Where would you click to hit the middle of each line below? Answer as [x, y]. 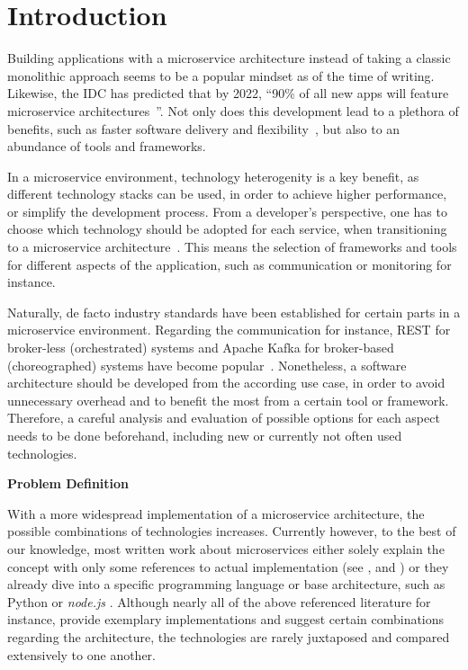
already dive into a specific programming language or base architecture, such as [226, 584]
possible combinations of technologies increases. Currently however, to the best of [232, 531]
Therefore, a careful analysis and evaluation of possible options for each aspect [224, 418]
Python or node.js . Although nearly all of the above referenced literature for [219, 601]
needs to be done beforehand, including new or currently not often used [205, 435]
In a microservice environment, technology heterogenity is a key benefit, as [213, 176]
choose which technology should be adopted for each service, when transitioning [227, 229]
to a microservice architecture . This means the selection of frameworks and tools [232, 247]
